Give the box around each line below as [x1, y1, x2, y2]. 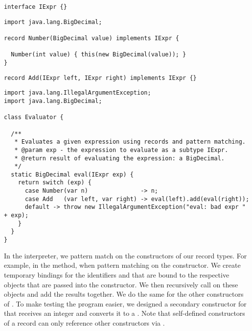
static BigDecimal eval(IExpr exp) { [11, 171, 134, 178]
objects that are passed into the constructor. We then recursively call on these [4, 279, 238, 289]
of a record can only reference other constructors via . [4, 317, 165, 328]
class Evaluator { [4, 114, 64, 121]
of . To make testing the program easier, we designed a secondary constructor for [4, 298, 247, 308]
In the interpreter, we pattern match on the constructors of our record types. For [4, 250, 247, 260]
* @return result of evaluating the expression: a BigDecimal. [14, 154, 225, 162]
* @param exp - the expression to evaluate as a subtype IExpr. [14, 146, 229, 153]
